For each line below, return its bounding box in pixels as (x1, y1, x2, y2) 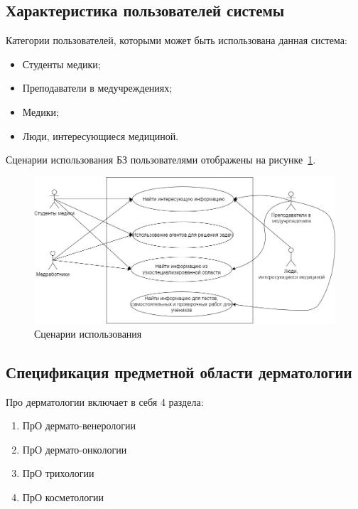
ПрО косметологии (22, 489, 104, 504)
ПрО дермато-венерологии (22, 418, 136, 433)
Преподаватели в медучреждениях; (22, 80, 173, 95)
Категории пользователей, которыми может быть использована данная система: (6, 33, 347, 48)
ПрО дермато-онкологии (22, 441, 127, 456)
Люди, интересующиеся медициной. (22, 128, 179, 143)
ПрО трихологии (22, 466, 94, 481)
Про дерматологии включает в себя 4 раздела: (6, 394, 204, 409)
